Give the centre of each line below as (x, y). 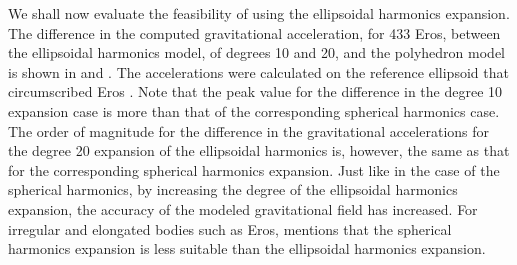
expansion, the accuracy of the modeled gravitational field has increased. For (243, 208)
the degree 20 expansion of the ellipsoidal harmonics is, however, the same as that (259, 150)
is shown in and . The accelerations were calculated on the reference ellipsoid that (258, 71)
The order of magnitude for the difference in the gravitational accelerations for (249, 130)
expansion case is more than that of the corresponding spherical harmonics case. (254, 110)
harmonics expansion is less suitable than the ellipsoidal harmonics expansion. (247, 248)
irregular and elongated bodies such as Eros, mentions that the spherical (230, 228)
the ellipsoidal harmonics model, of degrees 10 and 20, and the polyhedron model (256, 52)
